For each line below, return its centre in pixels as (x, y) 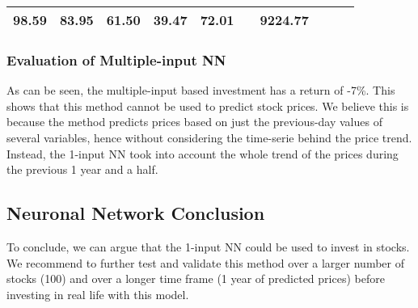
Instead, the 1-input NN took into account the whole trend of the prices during (203, 153)
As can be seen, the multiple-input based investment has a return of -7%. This (201, 90)
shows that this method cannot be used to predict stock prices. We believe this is (208, 105)
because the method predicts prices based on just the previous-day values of (194, 122)
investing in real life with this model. (98, 294)
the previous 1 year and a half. (82, 169)
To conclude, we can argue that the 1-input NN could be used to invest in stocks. (208, 246)
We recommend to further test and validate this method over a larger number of (205, 262)
